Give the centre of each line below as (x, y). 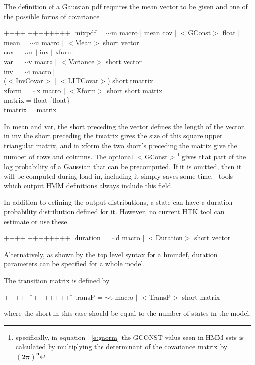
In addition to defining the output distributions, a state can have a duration (118, 202)
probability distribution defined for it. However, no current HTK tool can (114, 211)
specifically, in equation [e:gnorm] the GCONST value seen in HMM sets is (130, 337)
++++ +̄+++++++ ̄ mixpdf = (54, 33)
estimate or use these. (37, 221)
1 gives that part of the (211, 156)
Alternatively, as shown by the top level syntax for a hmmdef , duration (111, 254)
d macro (128, 238)
